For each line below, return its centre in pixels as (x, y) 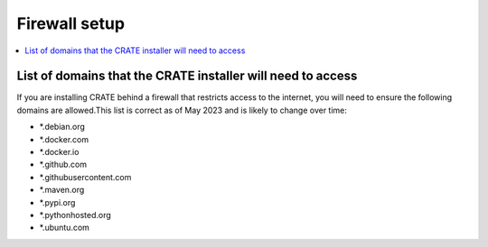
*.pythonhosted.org (75, 215)
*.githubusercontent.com (85, 177)
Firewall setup (71, 23)
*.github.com (63, 165)
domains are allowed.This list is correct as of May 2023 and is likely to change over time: (182, 110)
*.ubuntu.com (65, 228)
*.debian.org (62, 127)
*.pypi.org (57, 202)
